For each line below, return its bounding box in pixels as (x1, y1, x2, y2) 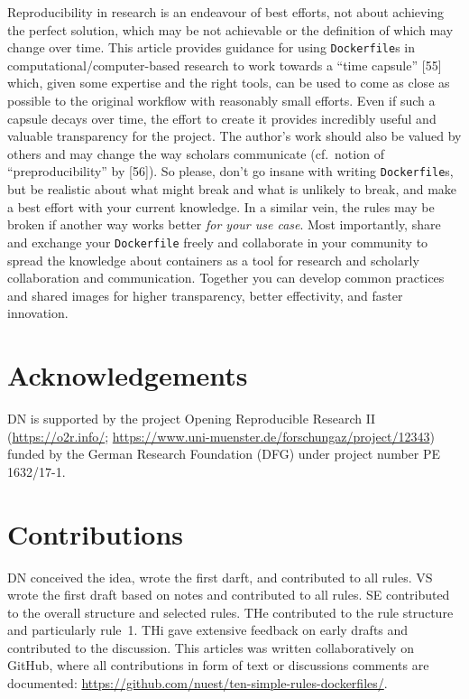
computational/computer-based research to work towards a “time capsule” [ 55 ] (7, 55, 442, 74)
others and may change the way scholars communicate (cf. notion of (7, 144, 384, 163)
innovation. (7, 303, 69, 322)
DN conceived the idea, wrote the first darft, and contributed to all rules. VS (7, 567, 433, 586)
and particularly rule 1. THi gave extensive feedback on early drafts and (7, 620, 409, 639)
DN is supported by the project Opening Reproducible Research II (7, 409, 376, 427)
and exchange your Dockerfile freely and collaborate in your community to (7, 232, 428, 251)
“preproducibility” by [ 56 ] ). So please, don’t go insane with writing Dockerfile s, (7, 162, 454, 181)
